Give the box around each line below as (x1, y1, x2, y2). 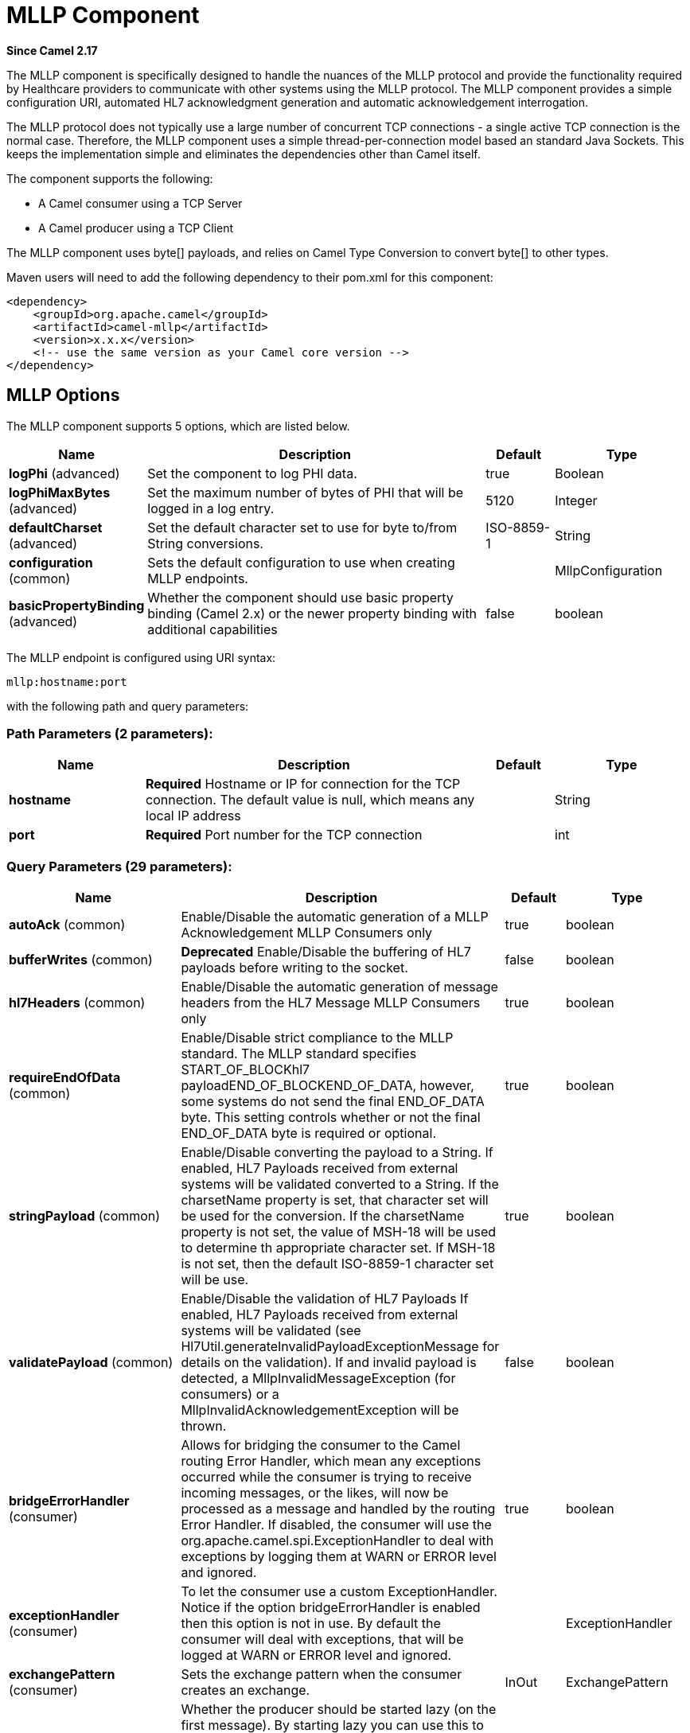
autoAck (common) (9, 917, 126, 933)
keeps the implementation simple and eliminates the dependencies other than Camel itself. (6, 146, 481, 161)
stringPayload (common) (9, 1208, 161, 1225)
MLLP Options (6, 385, 120, 406)
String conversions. (147, 535, 263, 551)
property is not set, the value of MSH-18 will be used (181, 1224, 497, 1240)
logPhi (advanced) (9, 465, 120, 481)
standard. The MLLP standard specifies (181, 1046, 417, 1062)
